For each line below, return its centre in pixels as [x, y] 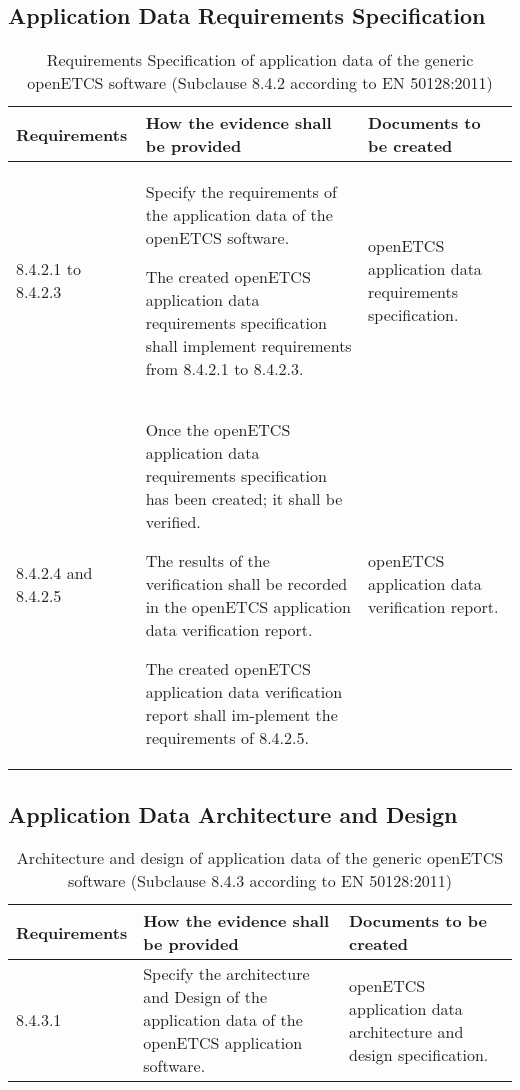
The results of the [207, 561]
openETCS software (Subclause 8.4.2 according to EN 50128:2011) [260, 83]
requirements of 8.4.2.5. [227, 738]
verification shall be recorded [246, 584]
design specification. [419, 1054]
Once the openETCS [218, 430]
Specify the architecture [226, 974]
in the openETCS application [248, 607]
